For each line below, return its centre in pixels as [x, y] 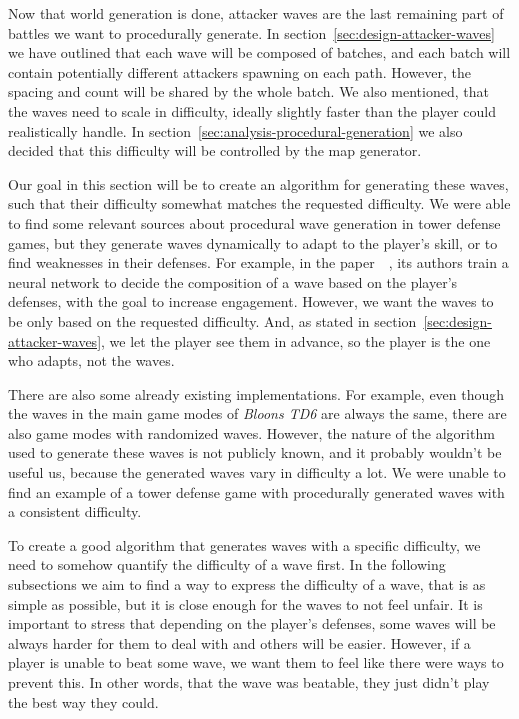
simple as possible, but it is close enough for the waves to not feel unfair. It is [245, 603]
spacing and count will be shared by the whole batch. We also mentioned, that [248, 91]
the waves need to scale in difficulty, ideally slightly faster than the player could [252, 110]
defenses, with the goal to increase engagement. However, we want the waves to [251, 301]
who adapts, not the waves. [91, 360]
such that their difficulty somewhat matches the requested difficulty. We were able [259, 203]
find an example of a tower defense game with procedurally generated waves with [256, 491]
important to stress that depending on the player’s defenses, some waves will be [252, 623]
